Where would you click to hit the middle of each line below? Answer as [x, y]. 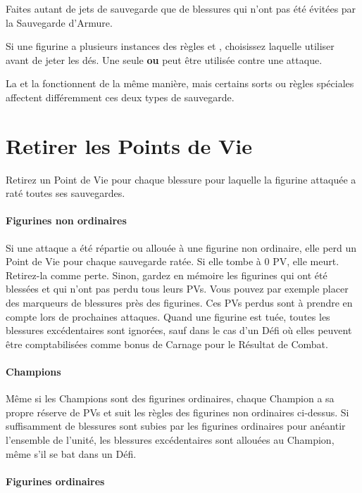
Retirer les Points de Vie [129, 145]
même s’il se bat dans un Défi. [71, 453]
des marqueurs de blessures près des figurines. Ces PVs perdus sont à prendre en [179, 303]
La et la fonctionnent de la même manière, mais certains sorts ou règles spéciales [180, 83]
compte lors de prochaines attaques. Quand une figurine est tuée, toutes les [168, 316]
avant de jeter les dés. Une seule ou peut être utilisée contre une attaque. [164, 59]
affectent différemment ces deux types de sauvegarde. [120, 97]
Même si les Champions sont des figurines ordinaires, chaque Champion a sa [170, 398]
